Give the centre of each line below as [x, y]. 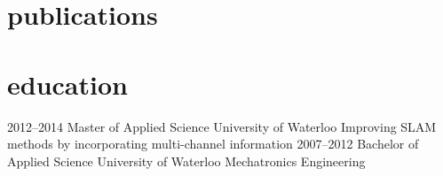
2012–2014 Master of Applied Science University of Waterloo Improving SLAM [222, 126]
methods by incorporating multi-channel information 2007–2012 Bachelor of [213, 144]
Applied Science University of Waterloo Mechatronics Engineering [186, 161]
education [67, 84]
